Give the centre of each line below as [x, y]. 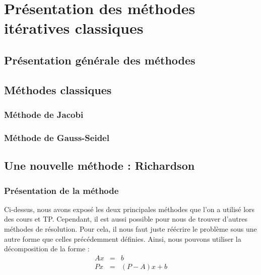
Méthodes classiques [58, 89]
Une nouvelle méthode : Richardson [100, 165]
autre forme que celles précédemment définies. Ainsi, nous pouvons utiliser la [123, 238]
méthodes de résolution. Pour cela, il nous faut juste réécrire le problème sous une [130, 229]
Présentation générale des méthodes [100, 60]
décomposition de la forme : [47, 249]
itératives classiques [74, 28]
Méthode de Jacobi [44, 115]
